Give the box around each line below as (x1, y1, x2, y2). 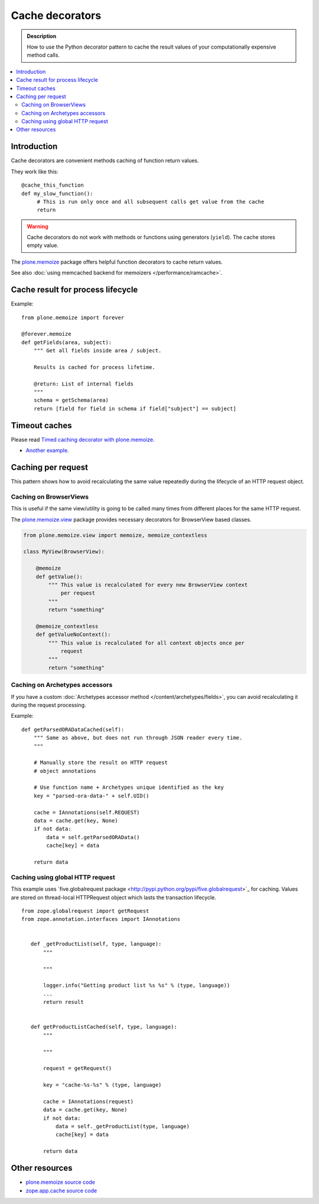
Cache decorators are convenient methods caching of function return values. (11, 157, 199, 164)
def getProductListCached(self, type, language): (30, 1023, 177, 1030)
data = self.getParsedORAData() (46, 834, 140, 840)
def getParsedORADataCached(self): (21, 726, 125, 733)
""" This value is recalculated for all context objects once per (48, 640, 245, 646)
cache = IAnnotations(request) (43, 1098, 134, 1105)
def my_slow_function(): (21, 190, 93, 197)
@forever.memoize (21, 330, 71, 338)
